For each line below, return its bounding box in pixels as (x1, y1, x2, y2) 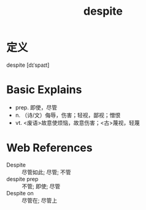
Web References (6, 141, 93, 155)
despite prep (6, 175, 39, 182)
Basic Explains (6, 83, 82, 97)
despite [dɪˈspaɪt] (6, 61, 50, 69)
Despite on (6, 189, 34, 197)
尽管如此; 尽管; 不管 (21, 168, 72, 176)
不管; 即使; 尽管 (21, 182, 61, 190)
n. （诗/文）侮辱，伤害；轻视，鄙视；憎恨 (15, 111, 121, 119)
